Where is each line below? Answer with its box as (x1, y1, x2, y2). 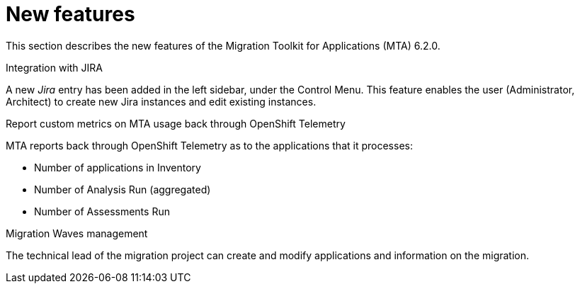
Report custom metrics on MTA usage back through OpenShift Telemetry (6, 117, 346, 130)
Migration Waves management (6, 227, 148, 239)
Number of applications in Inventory (34, 161, 201, 174)
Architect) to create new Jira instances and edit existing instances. (6, 95, 317, 108)
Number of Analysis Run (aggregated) (34, 183, 211, 195)
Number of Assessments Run (34, 205, 170, 217)
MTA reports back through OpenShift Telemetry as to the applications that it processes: (6, 139, 413, 152)
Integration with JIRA (6, 61, 103, 74)
